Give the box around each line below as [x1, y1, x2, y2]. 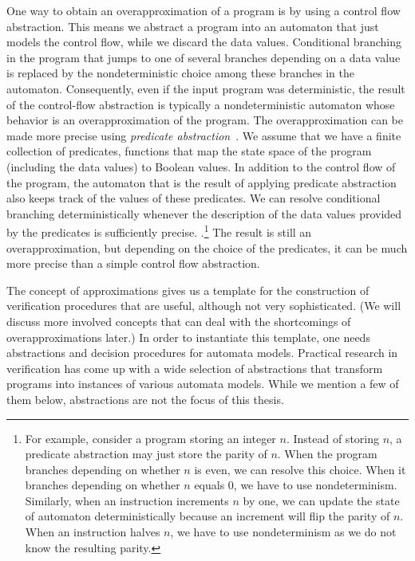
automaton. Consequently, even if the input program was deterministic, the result [6, 80, 405, 96]
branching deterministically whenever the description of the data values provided [6, 205, 402, 222]
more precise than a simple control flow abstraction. [6, 255, 260, 272]
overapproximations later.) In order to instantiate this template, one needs [6, 328, 370, 345]
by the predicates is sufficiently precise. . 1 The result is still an [6, 222, 312, 240]
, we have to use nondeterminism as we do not [170, 524, 397, 540]
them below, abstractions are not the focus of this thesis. [6, 390, 284, 407]
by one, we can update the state [243, 492, 400, 508]
